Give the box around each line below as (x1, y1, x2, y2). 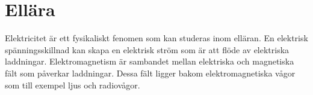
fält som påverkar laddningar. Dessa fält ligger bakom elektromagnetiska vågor (5, 66, 296, 79)
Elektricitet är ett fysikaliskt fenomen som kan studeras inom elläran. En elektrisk (5, 32, 308, 44)
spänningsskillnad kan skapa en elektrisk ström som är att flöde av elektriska (5, 43, 290, 56)
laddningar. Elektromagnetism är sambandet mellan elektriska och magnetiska (5, 55, 294, 68)
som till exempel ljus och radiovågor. (5, 78, 140, 91)
